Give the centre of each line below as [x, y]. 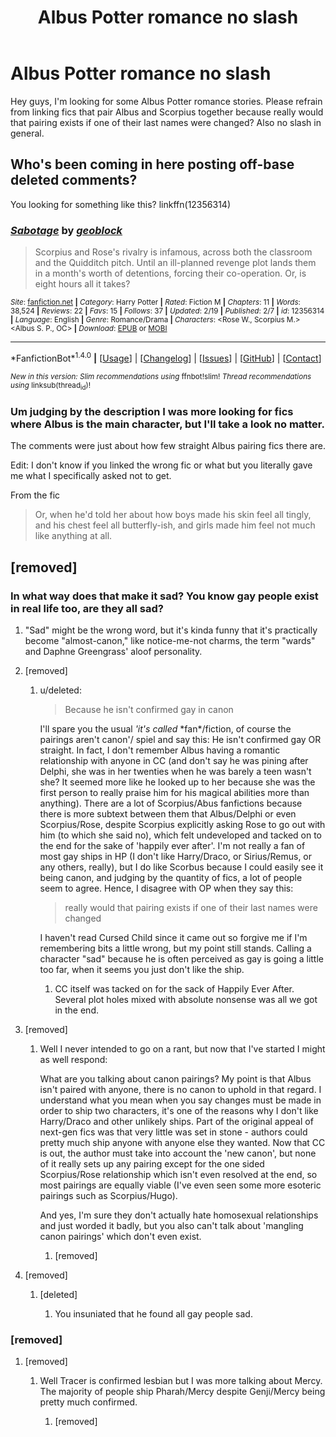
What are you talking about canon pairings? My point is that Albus [175, 1079]
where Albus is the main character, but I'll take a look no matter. [167, 424]
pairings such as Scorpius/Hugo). [108, 1196]
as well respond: [73, 1060]
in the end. [76, 1010]
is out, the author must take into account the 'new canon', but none [178, 1153]
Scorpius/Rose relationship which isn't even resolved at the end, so [178, 1175]
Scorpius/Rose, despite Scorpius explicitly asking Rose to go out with [182, 825]
